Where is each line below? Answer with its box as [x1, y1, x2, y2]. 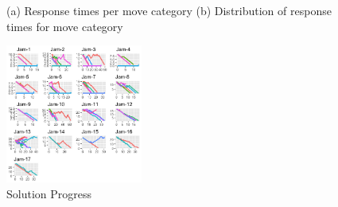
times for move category [6, 18, 123, 34]
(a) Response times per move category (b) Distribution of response [6, 2, 332, 18]
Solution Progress [6, 185, 92, 201]
